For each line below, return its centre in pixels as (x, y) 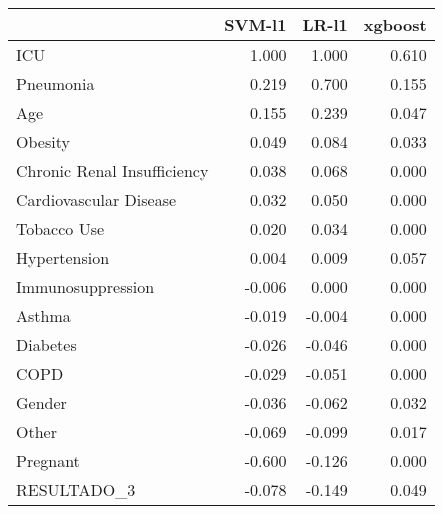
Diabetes (46, 344)
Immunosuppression (85, 286)
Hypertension (63, 257)
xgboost (395, 24)
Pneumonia (55, 83)
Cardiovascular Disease (96, 199)
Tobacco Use (60, 228)
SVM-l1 (255, 24)
